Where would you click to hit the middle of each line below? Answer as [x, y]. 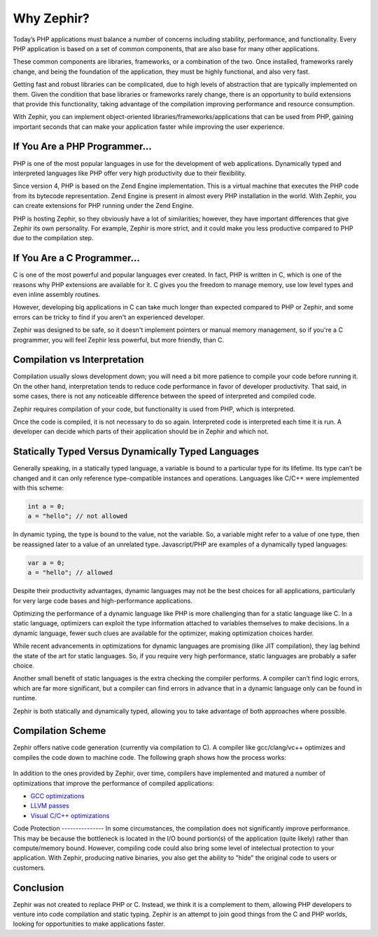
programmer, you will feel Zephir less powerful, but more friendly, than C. [119, 340]
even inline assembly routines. [57, 294]
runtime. [25, 698]
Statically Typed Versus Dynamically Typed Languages [136, 452]
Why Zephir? [51, 18]
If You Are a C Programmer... [76, 258]
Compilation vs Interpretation [78, 360]
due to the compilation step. [53, 238]
